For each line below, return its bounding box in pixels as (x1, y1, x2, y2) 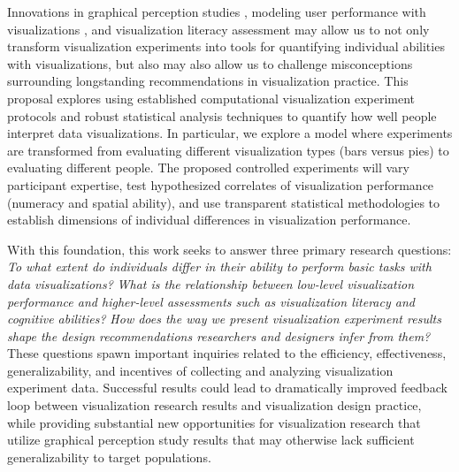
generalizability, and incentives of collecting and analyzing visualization (7, 361, 394, 379)
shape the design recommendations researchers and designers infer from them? (7, 326, 431, 345)
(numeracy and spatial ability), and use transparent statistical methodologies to (7, 193, 440, 211)
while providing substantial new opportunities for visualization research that (7, 413, 421, 431)
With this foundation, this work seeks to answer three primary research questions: (7, 240, 452, 258)
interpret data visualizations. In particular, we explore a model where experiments (7, 124, 453, 142)
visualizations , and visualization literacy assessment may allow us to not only (7, 19, 430, 38)
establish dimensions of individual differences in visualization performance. (7, 210, 411, 229)
